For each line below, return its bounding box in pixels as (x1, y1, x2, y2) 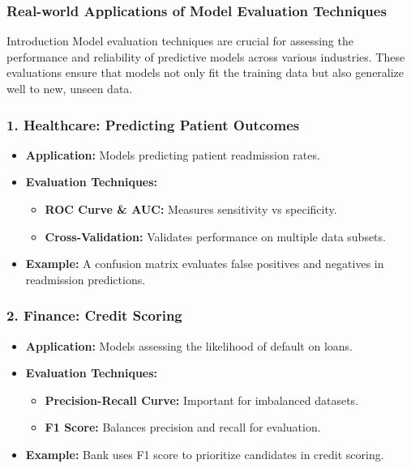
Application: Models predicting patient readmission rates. (25, 146, 320, 163)
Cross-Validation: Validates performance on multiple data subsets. (45, 228, 386, 245)
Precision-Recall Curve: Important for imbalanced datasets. (45, 391, 359, 408)
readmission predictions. (25, 270, 146, 287)
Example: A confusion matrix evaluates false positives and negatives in (25, 255, 384, 272)
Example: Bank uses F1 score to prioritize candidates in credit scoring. (25, 445, 384, 462)
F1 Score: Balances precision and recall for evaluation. (45, 419, 321, 436)
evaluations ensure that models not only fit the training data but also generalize (6, 64, 405, 81)
